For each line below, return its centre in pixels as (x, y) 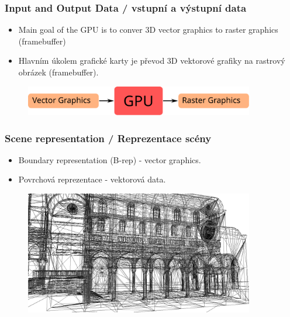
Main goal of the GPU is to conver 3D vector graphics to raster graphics (148, 30)
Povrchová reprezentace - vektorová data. (92, 179)
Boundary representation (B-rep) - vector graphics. (110, 159)
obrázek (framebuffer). (58, 72)
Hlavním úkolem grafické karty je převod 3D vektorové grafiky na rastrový (152, 61)
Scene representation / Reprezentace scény (108, 138)
